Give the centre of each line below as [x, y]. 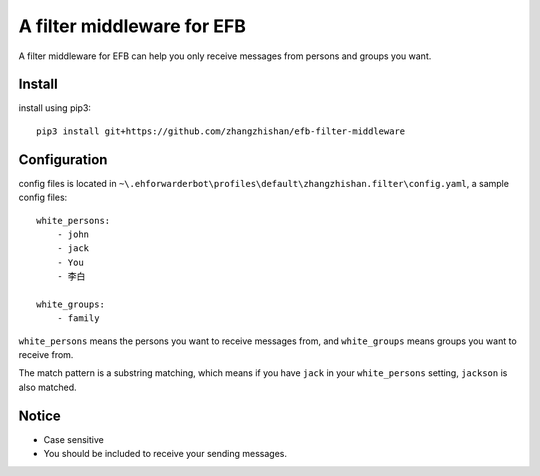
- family [78, 318]
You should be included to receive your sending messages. [165, 454]
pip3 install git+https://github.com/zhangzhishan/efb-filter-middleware [221, 131]
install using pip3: [55, 108]
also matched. [47, 387]
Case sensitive [73, 439]
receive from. [46, 355]
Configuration [63, 159]
